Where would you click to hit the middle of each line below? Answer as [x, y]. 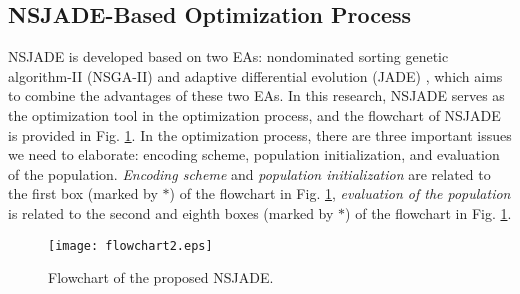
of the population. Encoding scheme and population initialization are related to [249, 173]
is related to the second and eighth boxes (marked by [171, 212]
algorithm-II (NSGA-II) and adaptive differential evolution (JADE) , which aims [255, 75]
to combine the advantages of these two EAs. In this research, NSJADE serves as [256, 95]
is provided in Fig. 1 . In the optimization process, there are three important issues [260, 134]
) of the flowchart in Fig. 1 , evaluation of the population [340, 193]
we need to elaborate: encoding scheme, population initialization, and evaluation [254, 154]
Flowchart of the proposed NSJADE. [161, 277]
